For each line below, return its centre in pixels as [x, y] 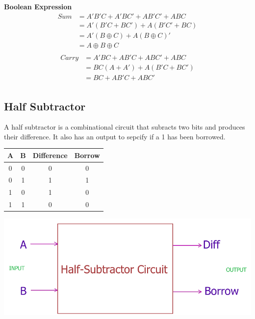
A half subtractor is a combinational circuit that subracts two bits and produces [125, 127]
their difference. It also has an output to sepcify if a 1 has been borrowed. [115, 136]
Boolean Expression [38, 6]
